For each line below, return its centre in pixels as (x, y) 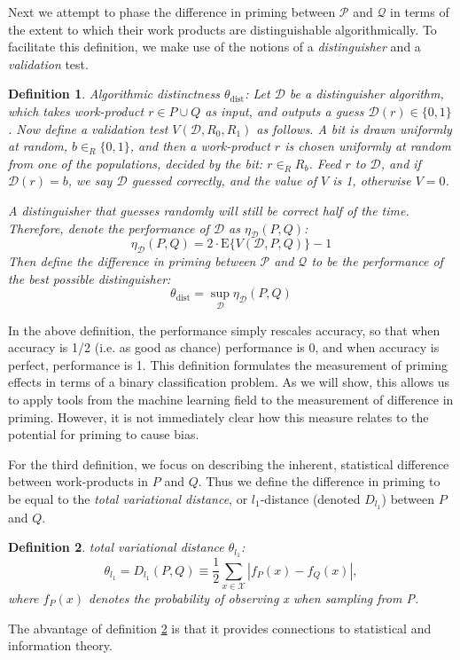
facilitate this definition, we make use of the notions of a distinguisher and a (214, 47)
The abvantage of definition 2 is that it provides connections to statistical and (220, 628)
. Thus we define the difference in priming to (319, 481)
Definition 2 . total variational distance (116, 547)
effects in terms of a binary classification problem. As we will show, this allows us (229, 382)
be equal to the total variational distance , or (128, 498)
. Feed (325, 163)
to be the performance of (377, 261)
